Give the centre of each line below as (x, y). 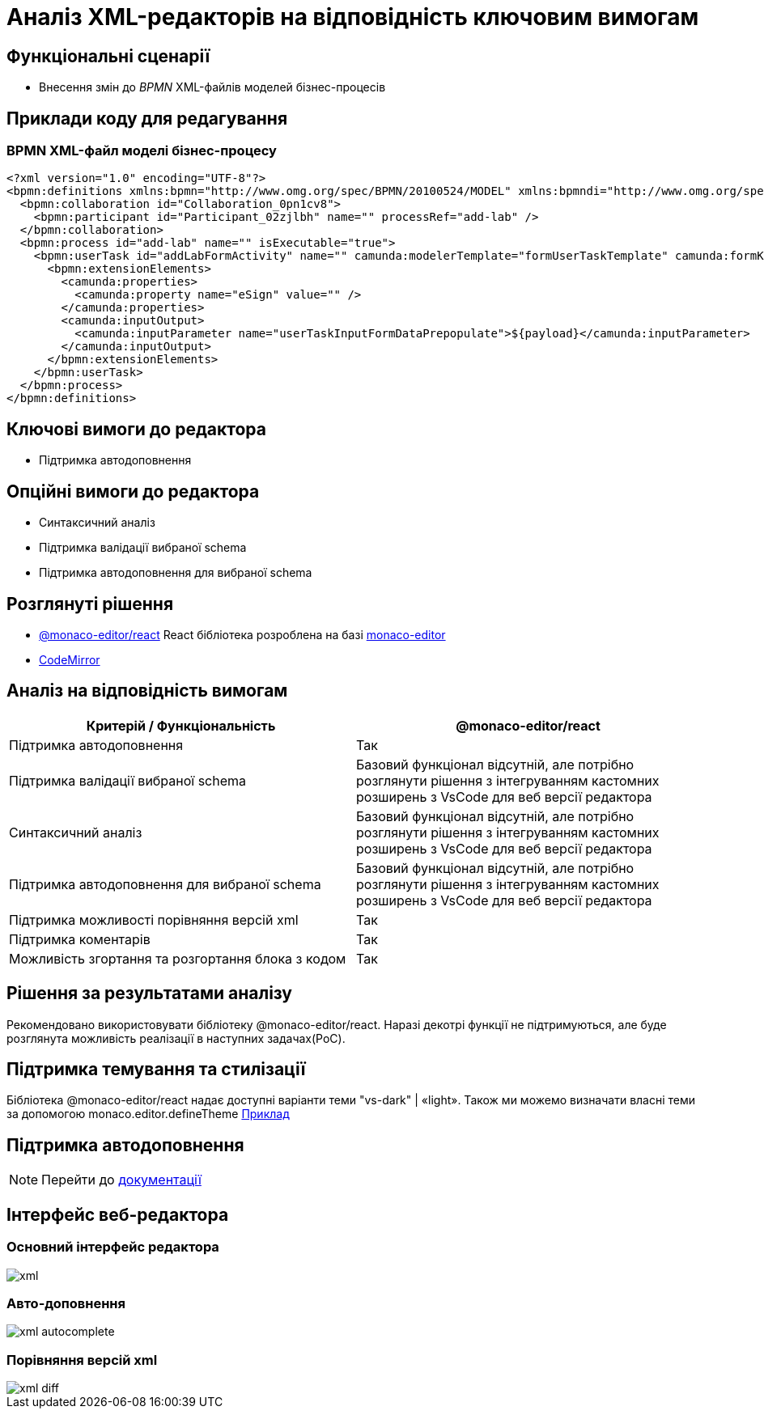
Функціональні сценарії (108, 56)
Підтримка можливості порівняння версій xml (154, 919)
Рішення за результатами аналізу (150, 993)
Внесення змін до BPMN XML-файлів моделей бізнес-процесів (212, 87)
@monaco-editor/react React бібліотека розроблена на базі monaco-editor (242, 634)
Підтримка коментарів (80, 939)
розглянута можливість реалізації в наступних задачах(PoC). (176, 1038)
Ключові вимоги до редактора (136, 429)
